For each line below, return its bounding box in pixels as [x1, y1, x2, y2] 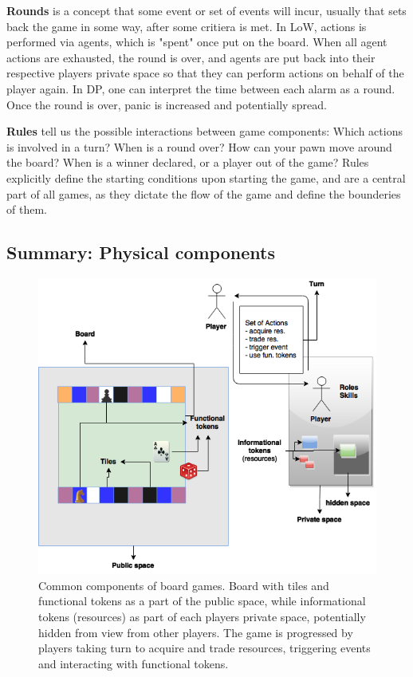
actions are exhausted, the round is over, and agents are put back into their [6, 49, 376, 65]
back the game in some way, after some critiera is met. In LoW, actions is [6, 18, 367, 34]
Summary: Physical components [6, 240, 275, 265]
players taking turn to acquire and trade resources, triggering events [38, 640, 371, 656]
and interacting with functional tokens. [38, 655, 229, 671]
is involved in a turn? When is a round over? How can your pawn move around [6, 138, 392, 155]
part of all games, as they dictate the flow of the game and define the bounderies [6, 185, 401, 202]
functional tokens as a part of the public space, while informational [38, 592, 366, 609]
